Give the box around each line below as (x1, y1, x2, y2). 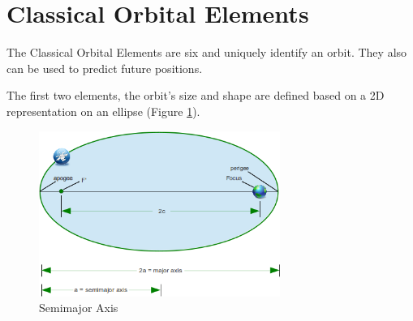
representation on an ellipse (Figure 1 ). (6, 102, 200, 119)
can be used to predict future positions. (6, 59, 203, 76)
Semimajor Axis (39, 299, 118, 316)
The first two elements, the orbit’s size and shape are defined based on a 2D (6, 87, 385, 104)
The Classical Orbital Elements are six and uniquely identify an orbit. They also (6, 44, 407, 61)
